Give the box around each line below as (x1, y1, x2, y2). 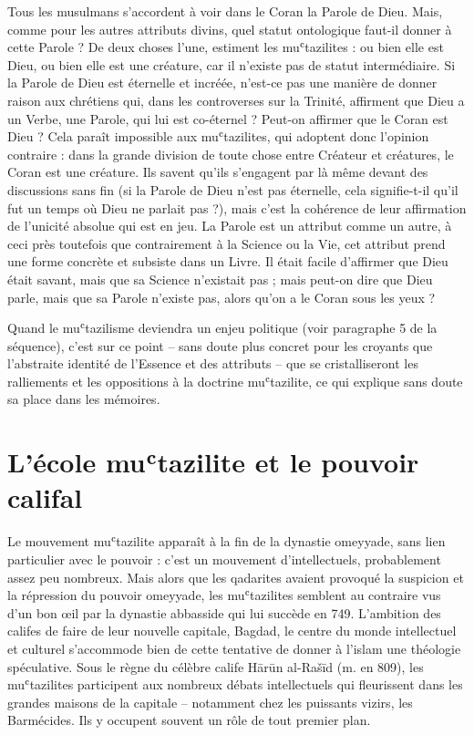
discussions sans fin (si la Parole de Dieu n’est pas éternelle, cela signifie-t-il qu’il (7, 180, 459, 199)
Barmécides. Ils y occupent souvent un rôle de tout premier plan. (7, 710, 371, 730)
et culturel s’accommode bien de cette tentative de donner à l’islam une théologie (7, 638, 461, 657)
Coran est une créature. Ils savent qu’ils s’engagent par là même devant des (7, 162, 428, 181)
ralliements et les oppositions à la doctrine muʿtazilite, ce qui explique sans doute (7, 371, 463, 390)
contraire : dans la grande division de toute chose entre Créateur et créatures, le (7, 144, 454, 163)
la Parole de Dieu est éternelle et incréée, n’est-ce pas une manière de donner (7, 73, 438, 92)
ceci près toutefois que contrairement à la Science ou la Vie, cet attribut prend (7, 233, 446, 253)
